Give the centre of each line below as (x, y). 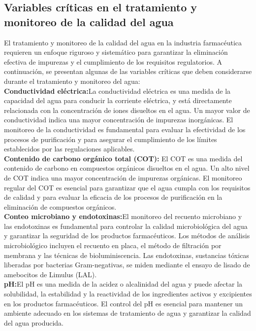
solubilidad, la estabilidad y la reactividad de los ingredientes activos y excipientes (128, 294)
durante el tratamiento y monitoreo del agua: (72, 81)
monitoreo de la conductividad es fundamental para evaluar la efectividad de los (125, 129)
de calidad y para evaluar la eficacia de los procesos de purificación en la (113, 197)
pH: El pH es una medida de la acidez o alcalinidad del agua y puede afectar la (123, 284)
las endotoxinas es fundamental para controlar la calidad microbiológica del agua (126, 226)
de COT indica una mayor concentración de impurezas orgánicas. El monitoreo (123, 177)
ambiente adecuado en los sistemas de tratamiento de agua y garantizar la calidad (128, 313)
